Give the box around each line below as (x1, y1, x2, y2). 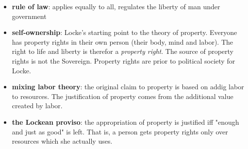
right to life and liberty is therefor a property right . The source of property (12, 46, 234, 56)
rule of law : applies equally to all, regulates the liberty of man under (12, 1, 220, 11)
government (12, 11, 47, 21)
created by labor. (12, 100, 63, 111)
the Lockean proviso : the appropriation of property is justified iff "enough (12, 116, 239, 127)
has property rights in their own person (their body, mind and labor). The (12, 36, 233, 47)
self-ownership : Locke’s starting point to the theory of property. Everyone (12, 27, 237, 37)
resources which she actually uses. (12, 136, 113, 146)
